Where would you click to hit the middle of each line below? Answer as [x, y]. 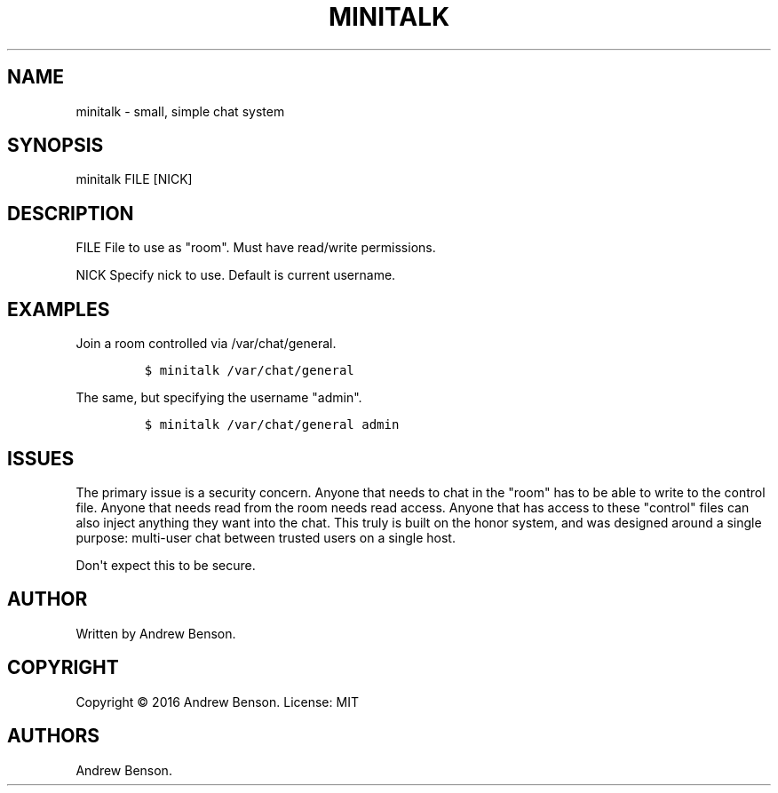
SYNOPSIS [56, 146]
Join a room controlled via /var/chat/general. [206, 344]
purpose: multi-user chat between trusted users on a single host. [266, 537]
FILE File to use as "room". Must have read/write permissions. [256, 248]
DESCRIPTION [71, 213]
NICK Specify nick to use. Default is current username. [236, 275]
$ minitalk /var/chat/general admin [272, 425]
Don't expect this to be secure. [166, 565]
